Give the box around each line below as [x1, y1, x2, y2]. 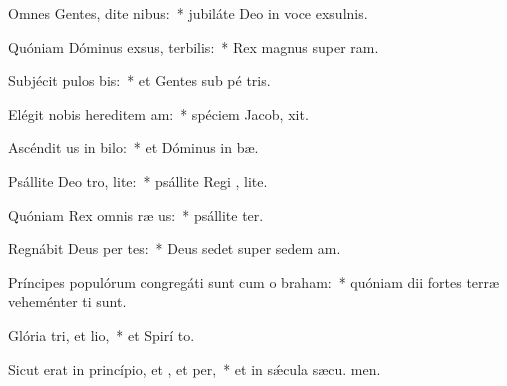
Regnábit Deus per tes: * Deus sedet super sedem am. [8, 238, 341, 259]
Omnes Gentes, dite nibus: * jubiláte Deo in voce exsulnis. [8, 3, 368, 23]
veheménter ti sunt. [8, 291, 127, 312]
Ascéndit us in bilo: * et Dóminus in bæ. [8, 137, 259, 158]
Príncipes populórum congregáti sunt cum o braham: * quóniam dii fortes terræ [8, 271, 500, 292]
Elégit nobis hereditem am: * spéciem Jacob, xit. [8, 103, 309, 124]
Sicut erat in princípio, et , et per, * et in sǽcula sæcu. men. [8, 358, 381, 379]
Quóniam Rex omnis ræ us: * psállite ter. [8, 204, 264, 225]
